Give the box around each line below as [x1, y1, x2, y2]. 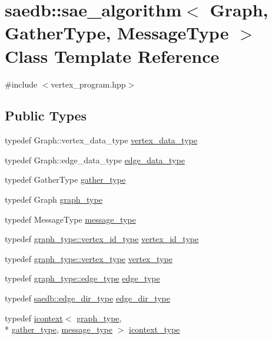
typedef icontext [5, 311, 63, 324]
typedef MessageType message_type [5, 213, 136, 225]
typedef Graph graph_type [5, 193, 102, 206]
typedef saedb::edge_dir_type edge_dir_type [5, 292, 170, 304]
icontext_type [128, 323, 180, 335]
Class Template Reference [5, 43, 220, 68]
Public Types [5, 106, 87, 125]
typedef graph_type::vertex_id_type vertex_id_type [5, 233, 199, 245]
